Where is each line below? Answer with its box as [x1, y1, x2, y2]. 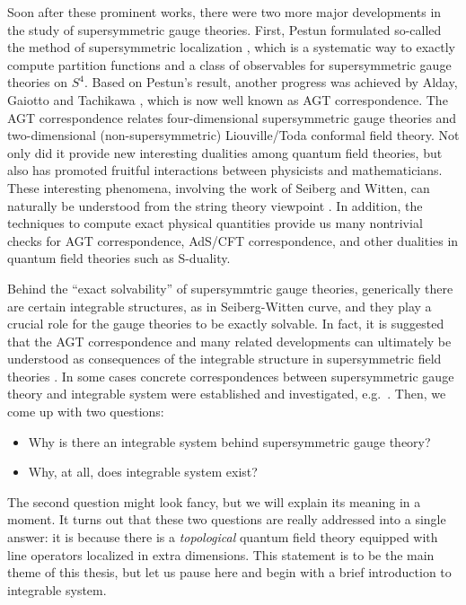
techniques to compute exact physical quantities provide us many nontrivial [7, 214, 423, 232]
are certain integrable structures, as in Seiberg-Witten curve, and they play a [7, 296, 432, 315]
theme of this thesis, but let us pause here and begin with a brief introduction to [7, 563, 452, 582]
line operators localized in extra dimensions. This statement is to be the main [7, 545, 435, 564]
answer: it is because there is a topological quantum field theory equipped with [7, 528, 438, 547]
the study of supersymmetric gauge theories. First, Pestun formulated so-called [7, 20, 442, 39]
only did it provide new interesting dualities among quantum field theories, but [7, 143, 443, 162]
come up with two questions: [7, 402, 164, 421]
